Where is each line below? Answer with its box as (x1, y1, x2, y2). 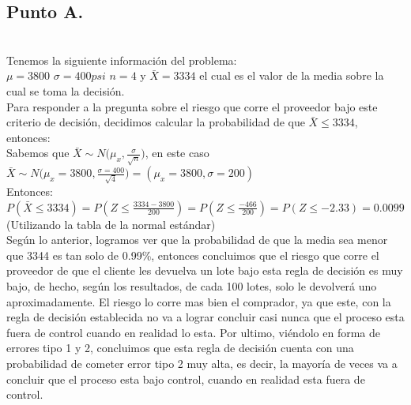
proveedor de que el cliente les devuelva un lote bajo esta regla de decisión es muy (6, 262, 403, 279)
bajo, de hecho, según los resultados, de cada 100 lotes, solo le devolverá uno (6, 277, 377, 294)
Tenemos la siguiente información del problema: (6, 51, 237, 68)
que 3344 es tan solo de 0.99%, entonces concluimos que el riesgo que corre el (6, 246, 379, 263)
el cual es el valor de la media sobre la (199, 67, 384, 84)
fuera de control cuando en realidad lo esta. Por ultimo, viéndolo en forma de (6, 324, 380, 340)
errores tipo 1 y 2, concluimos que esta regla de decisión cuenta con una (6, 339, 354, 356)
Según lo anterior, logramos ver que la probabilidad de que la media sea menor (6, 231, 388, 248)
